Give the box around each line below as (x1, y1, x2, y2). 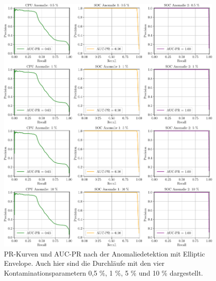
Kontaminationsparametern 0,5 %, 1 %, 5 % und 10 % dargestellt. (4, 267, 203, 278)
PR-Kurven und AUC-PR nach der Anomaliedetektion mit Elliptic (4, 248, 205, 258)
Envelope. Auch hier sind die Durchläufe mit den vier (4, 258, 164, 268)
